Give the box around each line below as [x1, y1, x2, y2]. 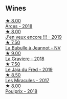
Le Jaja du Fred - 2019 [5, 66, 53, 72]
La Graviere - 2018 [5, 56, 44, 62]
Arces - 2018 [5, 23, 33, 29]
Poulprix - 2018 [5, 88, 37, 94]
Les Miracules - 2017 [5, 77, 50, 83]
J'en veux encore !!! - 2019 [5, 34, 62, 40]
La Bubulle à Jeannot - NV [5, 44, 61, 51]
